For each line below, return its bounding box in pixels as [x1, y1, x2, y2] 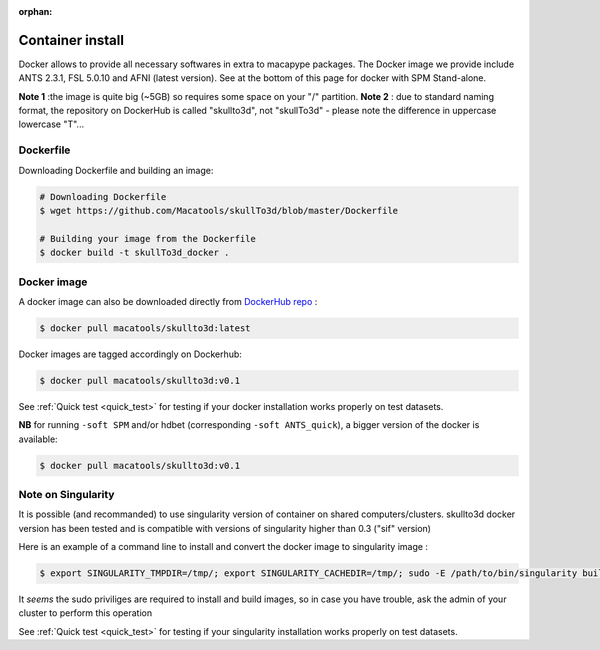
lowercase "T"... [18, 118, 85, 130]
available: [18, 433, 59, 445]
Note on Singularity [18, 487, 115, 501]
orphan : [18, 6, 53, 17]
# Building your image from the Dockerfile [39, 233, 257, 244]
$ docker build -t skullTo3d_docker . [39, 247, 230, 259]
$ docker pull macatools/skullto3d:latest [39, 322, 251, 334]
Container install [18, 31, 125, 49]
